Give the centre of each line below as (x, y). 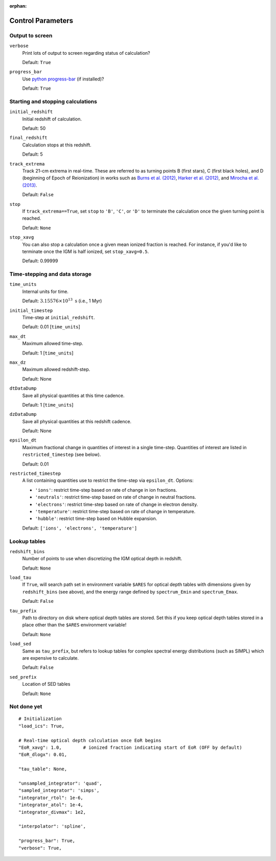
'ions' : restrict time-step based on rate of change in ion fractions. (106, 490)
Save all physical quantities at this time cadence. (73, 395)
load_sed (20, 644)
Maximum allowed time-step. (53, 344)
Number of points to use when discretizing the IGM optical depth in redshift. (102, 559)
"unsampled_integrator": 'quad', (60, 783)
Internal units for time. (45, 291)
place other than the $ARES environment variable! (74, 625)
